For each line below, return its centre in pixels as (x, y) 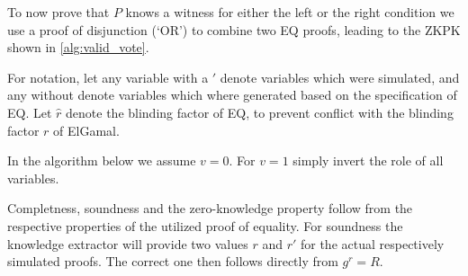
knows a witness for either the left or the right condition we (290, 12)
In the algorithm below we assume (102, 160)
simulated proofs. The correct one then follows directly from (173, 261)
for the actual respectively (372, 243)
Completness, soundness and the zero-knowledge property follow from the (210, 208)
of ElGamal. (86, 130)
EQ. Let (30, 112)
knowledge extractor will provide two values (128, 243)
